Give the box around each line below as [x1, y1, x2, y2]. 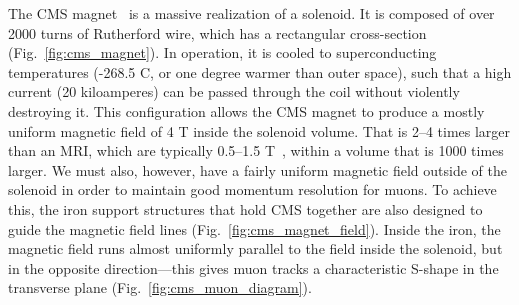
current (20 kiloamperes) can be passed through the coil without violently [8, 81, 460, 102]
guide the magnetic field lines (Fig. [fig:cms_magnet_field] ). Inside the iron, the [8, 218, 501, 239]
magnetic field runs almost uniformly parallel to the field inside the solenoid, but [8, 238, 503, 259]
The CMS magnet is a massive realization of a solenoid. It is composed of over [8, 3, 495, 23]
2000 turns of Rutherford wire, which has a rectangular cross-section [8, 22, 427, 43]
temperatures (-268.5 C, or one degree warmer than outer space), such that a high [8, 61, 512, 82]
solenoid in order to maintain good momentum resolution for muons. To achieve [8, 179, 497, 200]
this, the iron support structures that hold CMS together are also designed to [8, 198, 483, 219]
